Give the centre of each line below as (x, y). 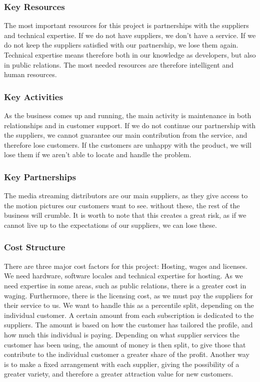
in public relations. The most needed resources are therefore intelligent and (119, 64)
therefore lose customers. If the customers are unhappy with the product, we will (128, 144)
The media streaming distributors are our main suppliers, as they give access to (126, 196)
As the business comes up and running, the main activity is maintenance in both (128, 115)
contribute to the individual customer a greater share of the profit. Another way (127, 354)
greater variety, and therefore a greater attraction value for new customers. (119, 374)
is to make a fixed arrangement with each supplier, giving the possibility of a (122, 364)
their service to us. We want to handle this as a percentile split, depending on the (129, 305)
